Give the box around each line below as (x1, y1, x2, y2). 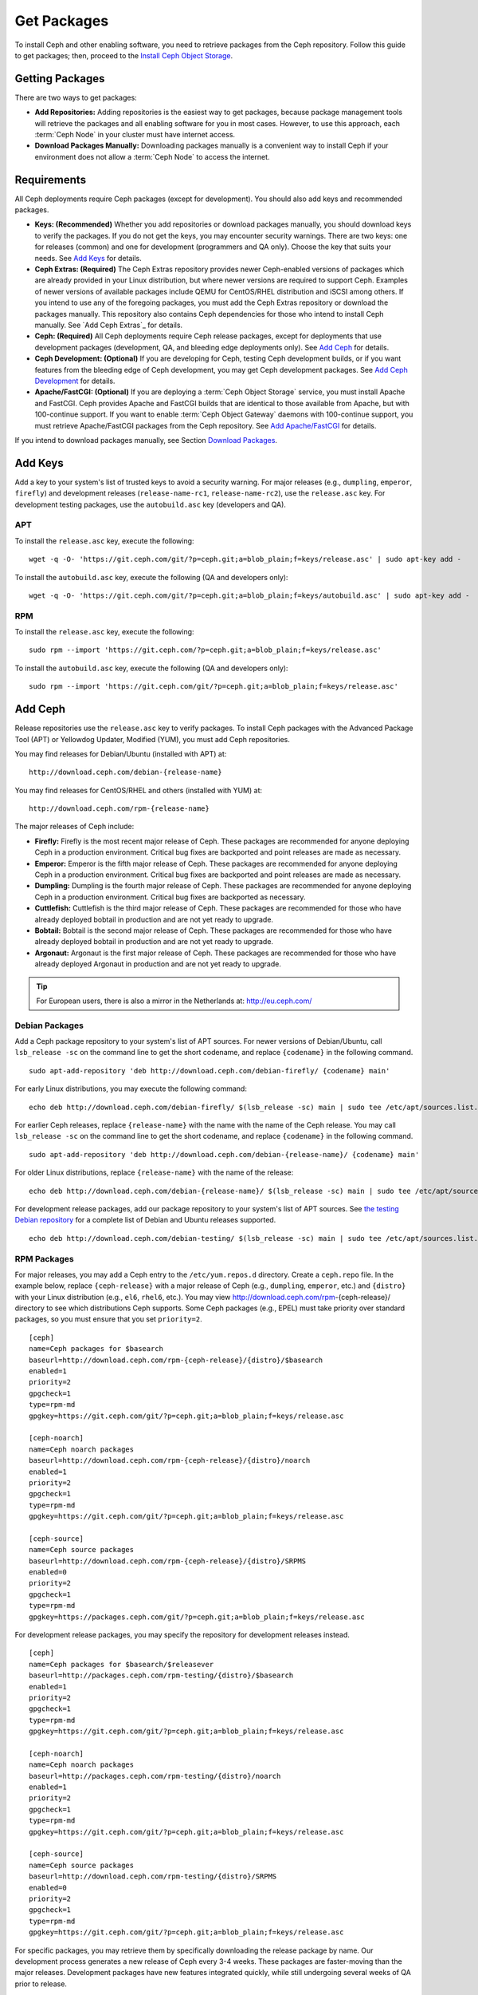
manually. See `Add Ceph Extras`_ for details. (34, 320, 183, 330)
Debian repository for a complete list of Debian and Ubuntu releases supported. (14, 1215, 276, 1225)
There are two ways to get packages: (14, 93, 137, 102)
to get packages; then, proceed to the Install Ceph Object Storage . (14, 50, 233, 60)
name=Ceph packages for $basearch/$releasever (29, 1660, 214, 1669)
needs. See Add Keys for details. (34, 253, 143, 263)
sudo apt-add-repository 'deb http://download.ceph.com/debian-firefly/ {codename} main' (29, 1066, 390, 1075)
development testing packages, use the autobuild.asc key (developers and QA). (14, 500, 287, 509)
